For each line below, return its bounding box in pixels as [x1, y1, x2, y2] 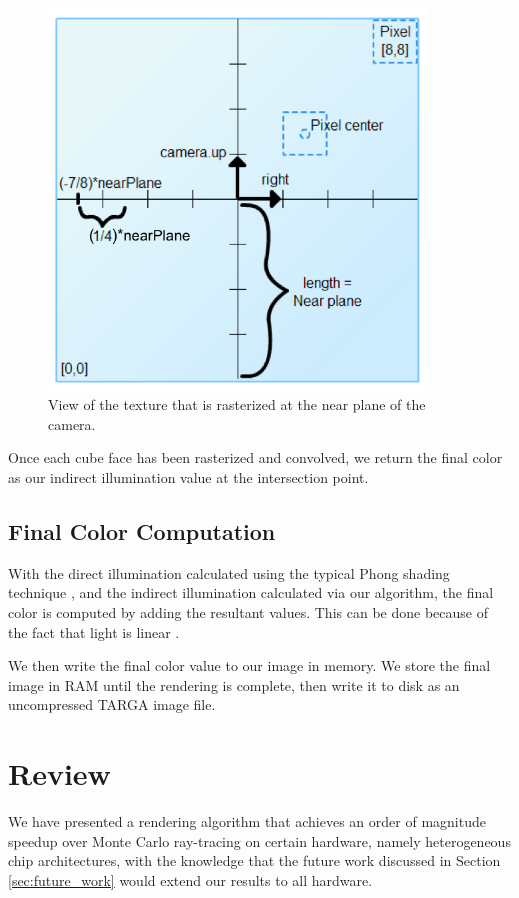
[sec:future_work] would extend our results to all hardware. [8, 869, 373, 890]
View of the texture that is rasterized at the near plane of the [48, 394, 426, 415]
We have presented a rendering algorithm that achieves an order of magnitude [8, 811, 486, 832]
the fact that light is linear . [8, 621, 180, 642]
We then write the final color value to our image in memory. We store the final [8, 655, 491, 676]
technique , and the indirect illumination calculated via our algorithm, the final [8, 582, 494, 603]
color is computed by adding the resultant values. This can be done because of [8, 601, 488, 622]
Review [8, 753, 111, 794]
